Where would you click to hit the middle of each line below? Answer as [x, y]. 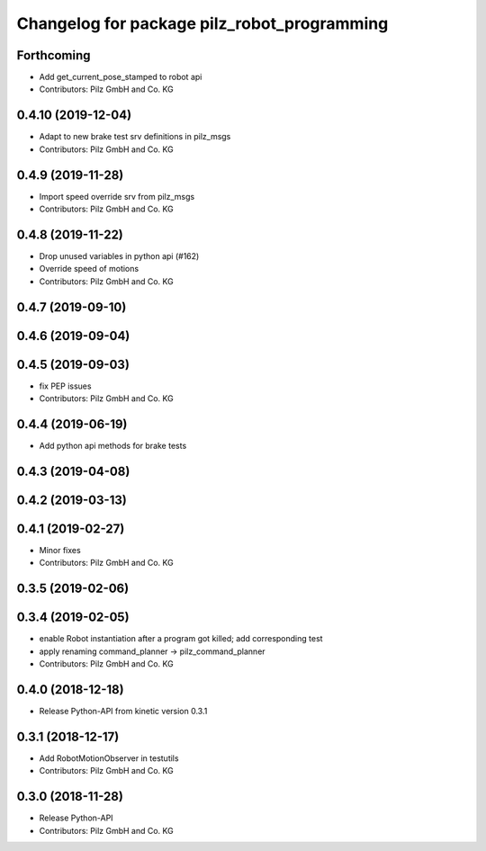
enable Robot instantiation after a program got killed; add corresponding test [181, 639]
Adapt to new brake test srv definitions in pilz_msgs [135, 137]
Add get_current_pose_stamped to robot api [121, 77]
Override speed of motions [89, 269]
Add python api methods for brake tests [113, 445]
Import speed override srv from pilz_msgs [117, 196]
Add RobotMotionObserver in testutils [109, 758]
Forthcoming [54, 55]
